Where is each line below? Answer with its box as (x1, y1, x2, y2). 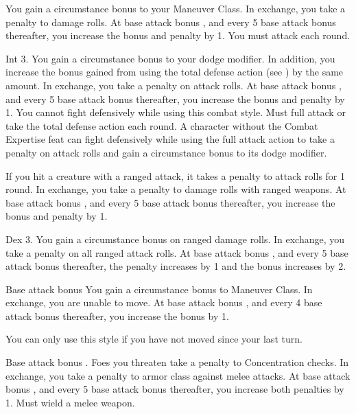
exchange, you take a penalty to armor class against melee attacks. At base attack (5, 368, 351, 382)
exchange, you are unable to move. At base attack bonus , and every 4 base (5, 295, 322, 310)
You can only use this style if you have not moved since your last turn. (5, 332, 302, 346)
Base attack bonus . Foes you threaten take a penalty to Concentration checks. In (5, 355, 349, 369)
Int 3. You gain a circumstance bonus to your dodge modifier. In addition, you (5, 51, 335, 65)
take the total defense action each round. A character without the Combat (5, 118, 318, 133)
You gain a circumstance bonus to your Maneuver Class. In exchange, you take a (5, 1, 346, 15)
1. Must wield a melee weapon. (5, 395, 135, 409)
